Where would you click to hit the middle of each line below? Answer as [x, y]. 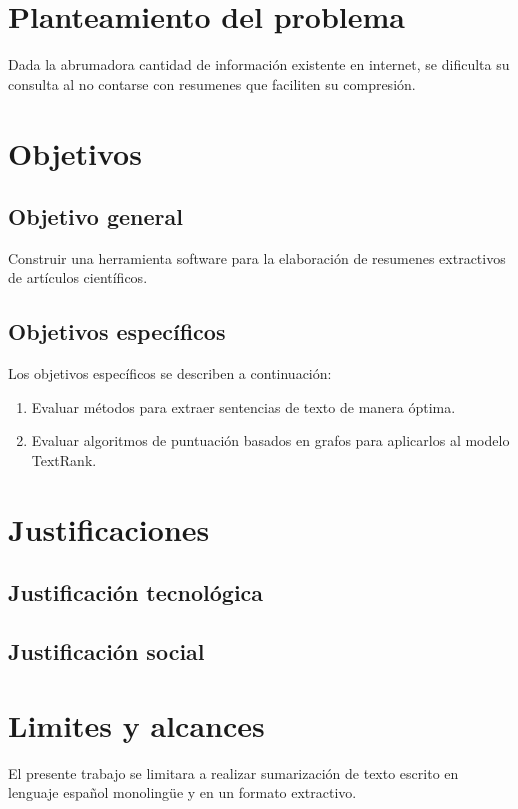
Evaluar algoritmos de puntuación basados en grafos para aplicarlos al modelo [270, 440]
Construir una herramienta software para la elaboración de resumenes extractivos [257, 257]
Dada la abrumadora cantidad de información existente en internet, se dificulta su [259, 64]
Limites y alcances [136, 724]
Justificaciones [109, 528]
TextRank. [64, 460]
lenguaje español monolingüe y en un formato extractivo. [182, 792]
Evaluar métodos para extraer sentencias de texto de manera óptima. [243, 406]
